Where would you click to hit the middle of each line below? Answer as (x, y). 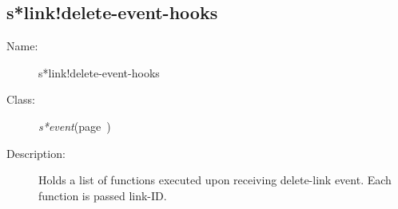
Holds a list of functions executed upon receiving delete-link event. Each (215, 180)
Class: (21, 99)
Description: (36, 153)
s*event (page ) (75, 126)
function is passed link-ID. (103, 195)
